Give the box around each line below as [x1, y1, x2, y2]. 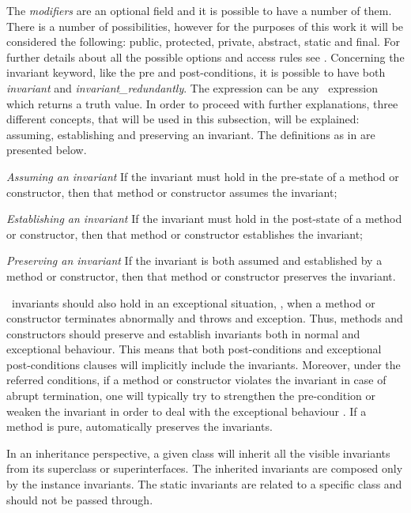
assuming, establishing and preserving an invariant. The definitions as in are [6, 126, 375, 142]
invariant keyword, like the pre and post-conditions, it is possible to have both [6, 64, 386, 81]
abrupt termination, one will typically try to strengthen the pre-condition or [6, 387, 376, 404]
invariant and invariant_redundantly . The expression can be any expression [6, 79, 379, 96]
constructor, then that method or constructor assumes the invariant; [6, 183, 337, 200]
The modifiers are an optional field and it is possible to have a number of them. [6, 2, 392, 18]
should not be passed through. [6, 491, 153, 507]
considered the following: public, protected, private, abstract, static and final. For [6, 33, 401, 50]
